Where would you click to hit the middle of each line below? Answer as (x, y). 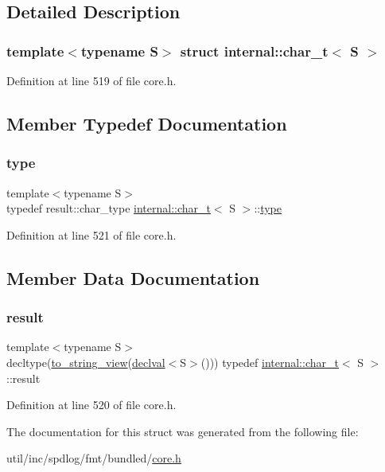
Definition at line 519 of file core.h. (91, 80)
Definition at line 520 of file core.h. (91, 405)
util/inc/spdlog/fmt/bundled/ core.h (94, 458)
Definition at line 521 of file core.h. (91, 234)
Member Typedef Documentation (147, 123)
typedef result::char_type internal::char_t (109, 208)
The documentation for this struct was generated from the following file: (183, 431)
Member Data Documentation (133, 277)
